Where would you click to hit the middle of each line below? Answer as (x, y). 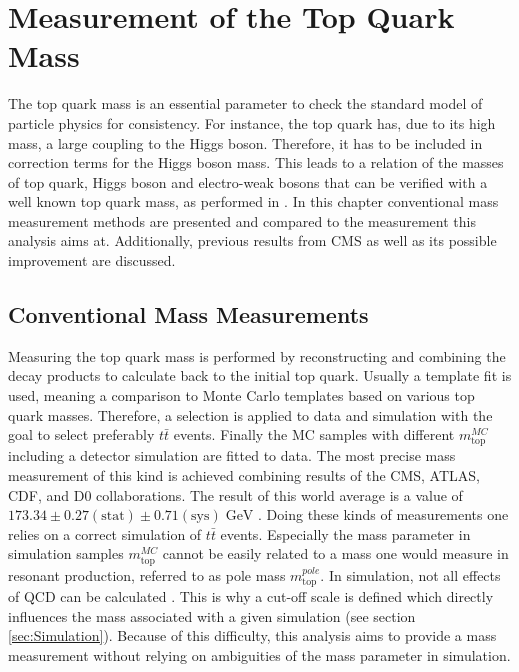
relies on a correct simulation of (105, 533)
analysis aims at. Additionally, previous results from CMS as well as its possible (252, 240)
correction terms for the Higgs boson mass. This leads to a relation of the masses (256, 162)
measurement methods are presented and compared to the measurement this (242, 220)
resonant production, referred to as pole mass (147, 574)
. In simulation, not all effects (410, 574)
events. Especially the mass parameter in (345, 533)
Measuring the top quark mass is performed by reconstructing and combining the (257, 355)
